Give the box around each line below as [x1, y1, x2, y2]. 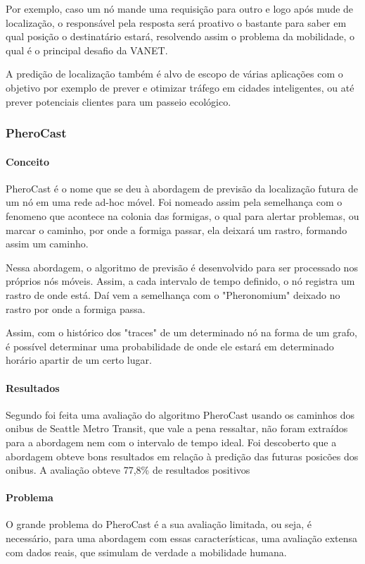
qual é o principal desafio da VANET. [6, 42, 168, 57]
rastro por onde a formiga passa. [6, 301, 146, 316]
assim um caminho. [6, 236, 89, 251]
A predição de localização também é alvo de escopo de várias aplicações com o [6, 66, 343, 81]
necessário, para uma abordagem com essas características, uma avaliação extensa [6, 531, 358, 546]
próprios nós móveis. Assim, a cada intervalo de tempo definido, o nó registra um [6, 274, 355, 288]
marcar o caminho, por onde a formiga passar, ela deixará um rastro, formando [6, 222, 347, 237]
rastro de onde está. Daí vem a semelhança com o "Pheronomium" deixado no [6, 287, 340, 302]
